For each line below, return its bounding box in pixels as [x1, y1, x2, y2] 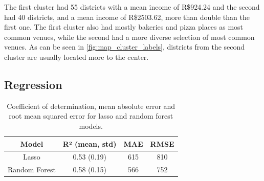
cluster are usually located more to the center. [4, 51, 149, 62]
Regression [4, 76, 62, 92]
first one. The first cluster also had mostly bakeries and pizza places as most [4, 21, 244, 32]
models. [79, 120, 103, 131]
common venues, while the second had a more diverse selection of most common [4, 31, 255, 42]
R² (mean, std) [62, 138, 117, 149]
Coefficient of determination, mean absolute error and [7, 100, 175, 111]
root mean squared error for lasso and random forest [9, 110, 173, 121]
